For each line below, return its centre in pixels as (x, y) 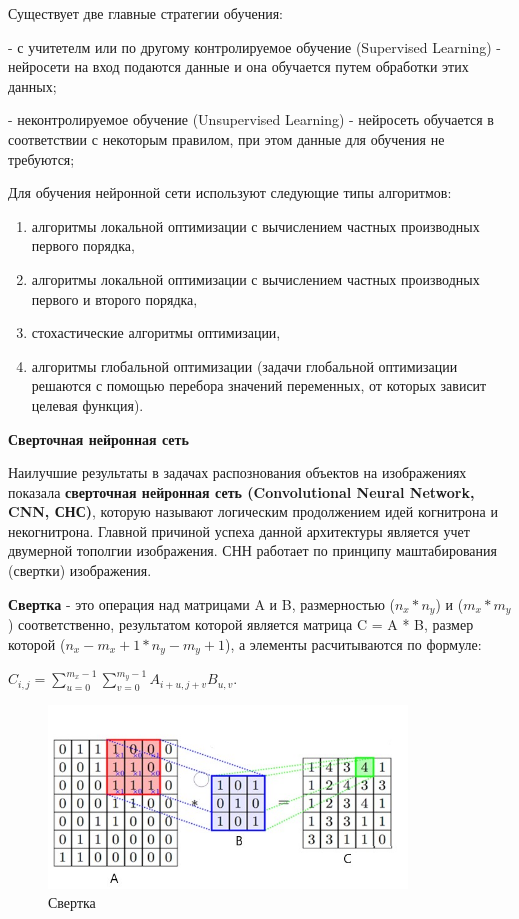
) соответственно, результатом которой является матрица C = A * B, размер (241, 624)
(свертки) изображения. (80, 570)
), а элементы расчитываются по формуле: (353, 643)
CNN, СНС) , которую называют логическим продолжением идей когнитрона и (253, 511)
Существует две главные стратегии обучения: (145, 13)
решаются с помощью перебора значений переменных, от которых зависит (259, 385)
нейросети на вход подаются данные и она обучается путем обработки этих (238, 66)
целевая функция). (87, 404)
